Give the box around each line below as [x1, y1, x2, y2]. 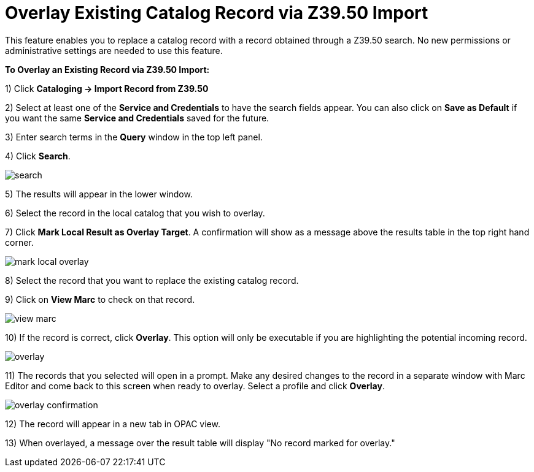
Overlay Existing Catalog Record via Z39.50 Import [5, 2, 428, 23]
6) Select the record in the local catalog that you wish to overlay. [5, 207, 265, 218]
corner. [5, 237, 34, 248]
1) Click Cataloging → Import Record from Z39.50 [5, 83, 209, 94]
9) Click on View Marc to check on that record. [5, 294, 195, 305]
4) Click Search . [5, 150, 71, 161]
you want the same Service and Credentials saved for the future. [5, 112, 269, 123]
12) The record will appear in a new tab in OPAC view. [5, 418, 220, 429]
